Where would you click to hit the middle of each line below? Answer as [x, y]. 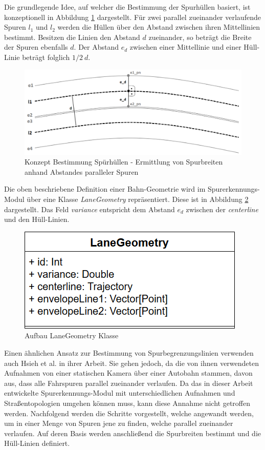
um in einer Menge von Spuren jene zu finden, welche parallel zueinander [119, 423]
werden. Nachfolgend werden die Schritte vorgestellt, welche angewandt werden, [129, 413]
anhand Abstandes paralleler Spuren [82, 171]
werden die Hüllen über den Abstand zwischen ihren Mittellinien [159, 27]
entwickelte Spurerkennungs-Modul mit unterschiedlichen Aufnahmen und [120, 393]
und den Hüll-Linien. [37, 219]
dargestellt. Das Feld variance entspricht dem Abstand [90, 209]
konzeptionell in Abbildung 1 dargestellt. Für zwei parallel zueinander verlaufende [132, 17]
